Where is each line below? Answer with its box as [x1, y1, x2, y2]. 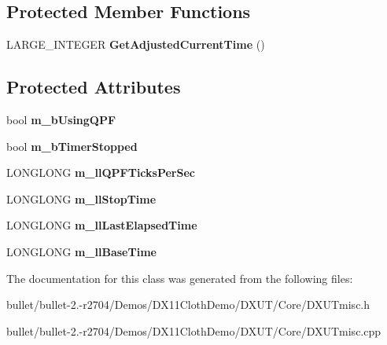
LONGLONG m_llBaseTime [6, 243, 157, 259]
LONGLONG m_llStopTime [6, 190, 157, 207]
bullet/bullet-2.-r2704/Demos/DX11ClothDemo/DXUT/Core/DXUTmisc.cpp [6, 322, 381, 339]
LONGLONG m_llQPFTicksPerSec [6, 164, 195, 181]
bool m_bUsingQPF [6, 112, 116, 127]
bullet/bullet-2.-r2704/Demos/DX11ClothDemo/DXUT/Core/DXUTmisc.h [6, 296, 370, 313]
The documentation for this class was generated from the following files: [6, 270, 353, 286]
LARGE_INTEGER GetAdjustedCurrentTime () [6, 36, 265, 53]
